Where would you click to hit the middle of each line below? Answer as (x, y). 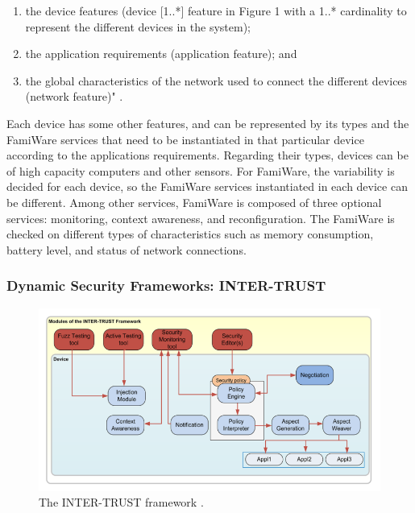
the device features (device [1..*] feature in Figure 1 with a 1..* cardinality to (216, 10)
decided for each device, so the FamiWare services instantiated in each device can (207, 186)
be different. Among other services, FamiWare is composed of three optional (194, 202)
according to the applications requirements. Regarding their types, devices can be (207, 155)
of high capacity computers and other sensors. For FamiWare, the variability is (201, 170)
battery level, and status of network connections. (127, 249)
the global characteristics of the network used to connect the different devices (216, 80)
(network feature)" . (74, 96)
